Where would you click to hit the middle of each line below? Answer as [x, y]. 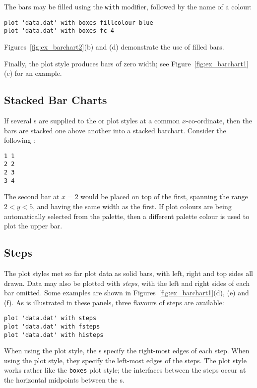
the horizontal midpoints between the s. [64, 380]
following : [20, 140]
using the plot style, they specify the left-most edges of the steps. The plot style [126, 360]
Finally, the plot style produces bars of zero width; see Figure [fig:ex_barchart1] [126, 63]
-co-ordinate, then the [219, 120]
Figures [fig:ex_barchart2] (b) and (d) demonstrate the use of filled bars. [114, 46]
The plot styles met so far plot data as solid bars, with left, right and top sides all [128, 273]
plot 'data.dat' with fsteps [52, 326]
